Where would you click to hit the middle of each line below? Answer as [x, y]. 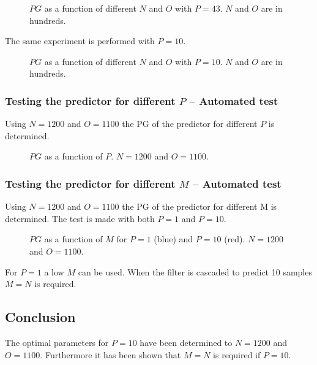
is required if [237, 354]
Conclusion [40, 317]
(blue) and [173, 239]
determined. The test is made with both [80, 218]
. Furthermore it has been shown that [110, 354]
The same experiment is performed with [80, 41]
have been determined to [186, 342]
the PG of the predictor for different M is [200, 206]
